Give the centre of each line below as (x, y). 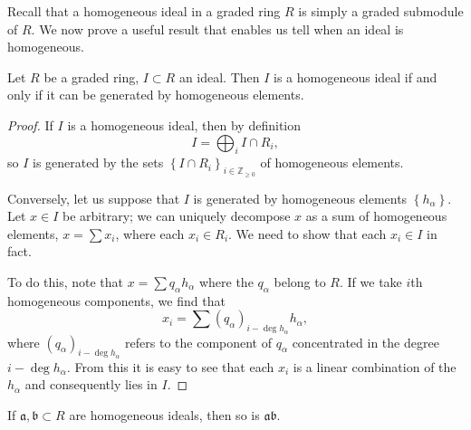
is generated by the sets (98, 162)
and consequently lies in (91, 384)
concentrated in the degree (365, 342)
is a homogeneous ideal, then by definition (184, 124)
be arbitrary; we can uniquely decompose (177, 216)
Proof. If (30, 124)
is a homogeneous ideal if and (356, 76)
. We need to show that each (308, 233)
